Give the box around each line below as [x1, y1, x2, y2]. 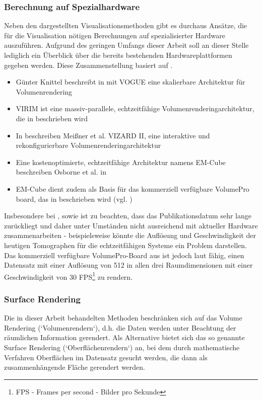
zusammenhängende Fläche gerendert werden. [4, 362, 145, 372]
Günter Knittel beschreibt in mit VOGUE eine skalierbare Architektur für [16, 76, 245, 87]
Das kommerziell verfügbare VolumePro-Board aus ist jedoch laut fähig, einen [4, 250, 244, 260]
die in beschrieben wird [16, 113, 88, 123]
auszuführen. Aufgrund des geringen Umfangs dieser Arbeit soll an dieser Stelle [4, 40, 249, 50]
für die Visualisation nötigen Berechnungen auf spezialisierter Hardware [4, 30, 226, 40]
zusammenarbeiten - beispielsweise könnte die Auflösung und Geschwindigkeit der [4, 230, 256, 241]
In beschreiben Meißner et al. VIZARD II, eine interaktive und [16, 130, 210, 140]
